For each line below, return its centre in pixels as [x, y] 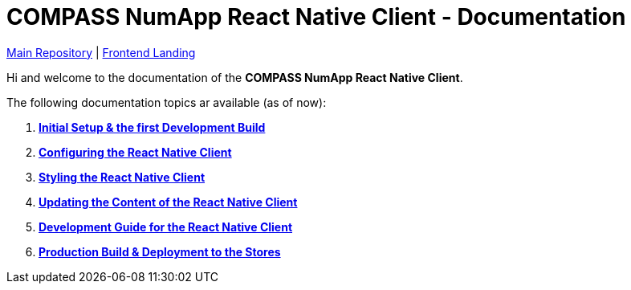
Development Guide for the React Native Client [166, 227]
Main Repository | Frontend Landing [101, 52]
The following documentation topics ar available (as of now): [167, 102]
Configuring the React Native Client [135, 152]
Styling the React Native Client [122, 177]
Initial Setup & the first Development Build [152, 127]
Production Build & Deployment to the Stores [160, 251]
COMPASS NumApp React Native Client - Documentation [316, 17]
